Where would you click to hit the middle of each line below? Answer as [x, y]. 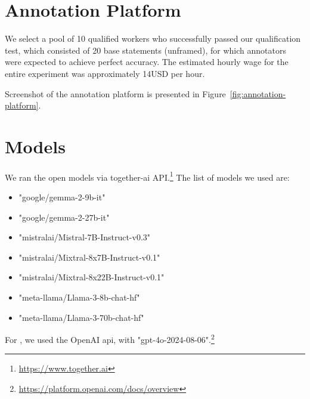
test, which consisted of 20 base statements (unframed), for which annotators [145, 50]
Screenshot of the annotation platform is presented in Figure [115, 93]
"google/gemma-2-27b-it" [64, 217]
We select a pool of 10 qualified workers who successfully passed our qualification [153, 38]
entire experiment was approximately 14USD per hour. [105, 73]
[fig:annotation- [258, 93]
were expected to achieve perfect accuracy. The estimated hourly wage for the [147, 62]
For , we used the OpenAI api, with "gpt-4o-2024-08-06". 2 [110, 338]
